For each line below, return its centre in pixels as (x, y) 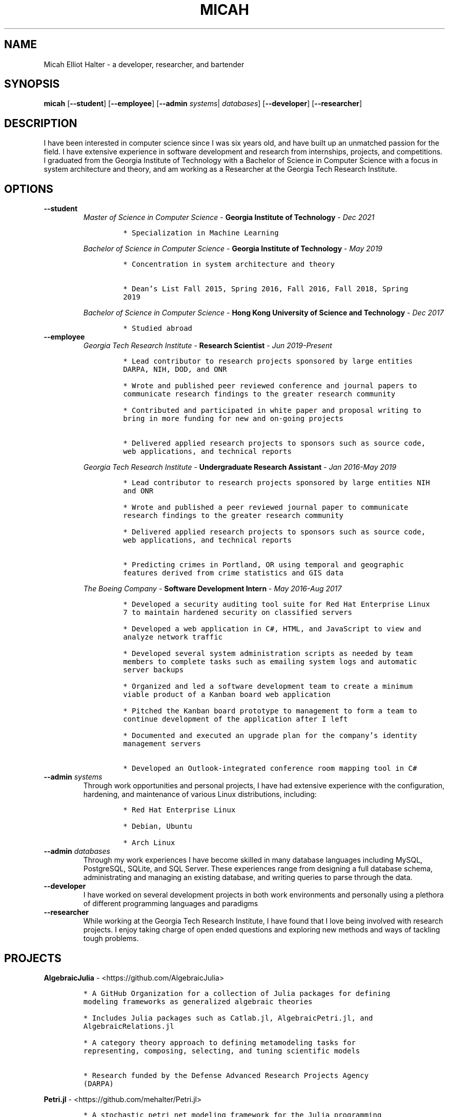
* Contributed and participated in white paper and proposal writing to (272, 411)
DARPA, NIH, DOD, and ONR (175, 370)
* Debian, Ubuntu (158, 826)
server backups (154, 670)
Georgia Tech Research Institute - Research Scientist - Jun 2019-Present (208, 346)
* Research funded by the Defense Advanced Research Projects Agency (226, 1075)
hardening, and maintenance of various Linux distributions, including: (200, 794)
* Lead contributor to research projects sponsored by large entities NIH (277, 483)
